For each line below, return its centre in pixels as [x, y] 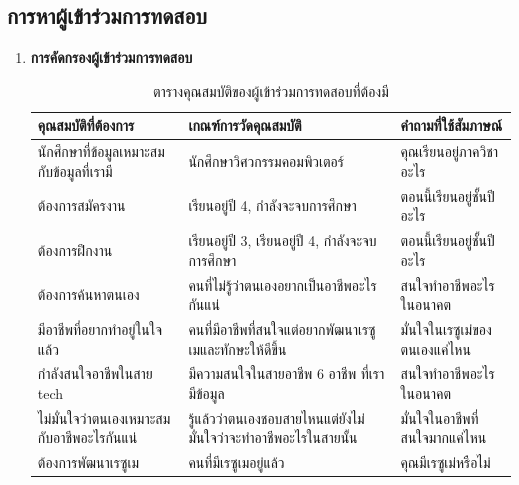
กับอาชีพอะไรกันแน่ [87, 437]
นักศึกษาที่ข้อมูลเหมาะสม [101, 151]
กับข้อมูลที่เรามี [75, 170]
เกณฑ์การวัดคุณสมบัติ [245, 125]
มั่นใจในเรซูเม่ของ [446, 328]
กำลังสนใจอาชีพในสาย [95, 373]
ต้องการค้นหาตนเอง [88, 294]
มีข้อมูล [206, 393]
